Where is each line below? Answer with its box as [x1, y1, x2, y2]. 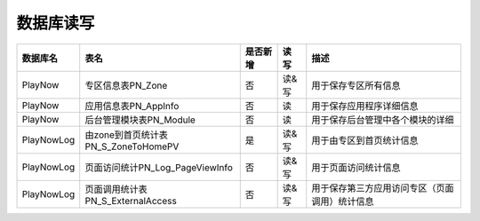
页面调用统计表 [84, 183, 148, 195]
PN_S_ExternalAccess [84, 194, 177, 207]
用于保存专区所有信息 [311, 79, 401, 91]
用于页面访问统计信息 [311, 161, 401, 173]
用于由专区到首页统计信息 [311, 134, 419, 146]
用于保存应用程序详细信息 [311, 99, 419, 112]
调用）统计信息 [311, 195, 374, 208]
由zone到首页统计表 [84, 129, 169, 141]
